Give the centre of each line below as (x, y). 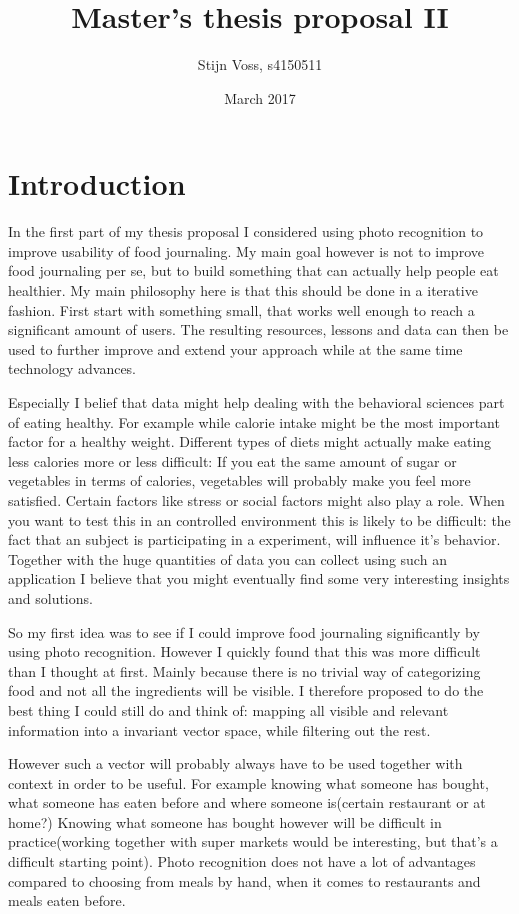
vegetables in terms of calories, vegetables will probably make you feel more (239, 480)
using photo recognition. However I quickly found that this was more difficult (244, 651)
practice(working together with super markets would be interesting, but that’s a (253, 841)
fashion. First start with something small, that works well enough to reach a (241, 309)
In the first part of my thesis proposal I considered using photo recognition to (246, 231)
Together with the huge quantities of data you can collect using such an (227, 558)
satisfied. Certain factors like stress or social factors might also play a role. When (256, 499)
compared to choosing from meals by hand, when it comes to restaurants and (244, 880)
